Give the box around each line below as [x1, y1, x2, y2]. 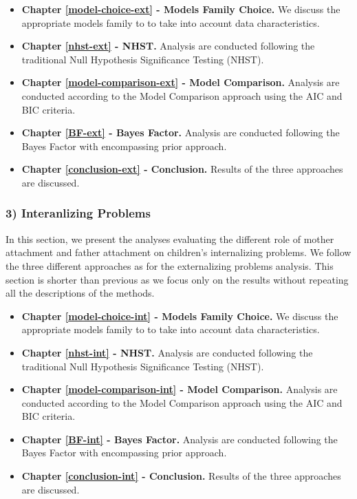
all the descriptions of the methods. [6, 286, 155, 300]
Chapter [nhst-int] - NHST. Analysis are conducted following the [21, 345, 313, 359]
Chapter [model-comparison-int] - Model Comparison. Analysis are [21, 382, 338, 396]
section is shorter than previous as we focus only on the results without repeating [6, 272, 349, 286]
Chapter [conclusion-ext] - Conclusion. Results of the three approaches [21, 162, 343, 176]
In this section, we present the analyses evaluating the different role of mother [6, 231, 334, 246]
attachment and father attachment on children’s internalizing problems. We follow [6, 245, 351, 259]
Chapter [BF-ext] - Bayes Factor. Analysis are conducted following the [21, 125, 340, 140]
